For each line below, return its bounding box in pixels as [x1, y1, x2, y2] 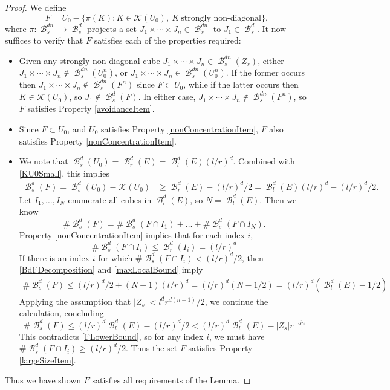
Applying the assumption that [19, 294, 131, 307]
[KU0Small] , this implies [19, 166, 109, 179]
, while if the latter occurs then [183, 78, 299, 91]
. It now [256, 22, 287, 34]
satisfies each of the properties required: [94, 34, 241, 47]
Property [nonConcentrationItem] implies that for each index [19, 228, 245, 241]
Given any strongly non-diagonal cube [19, 54, 160, 67]
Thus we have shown [5, 374, 82, 386]
